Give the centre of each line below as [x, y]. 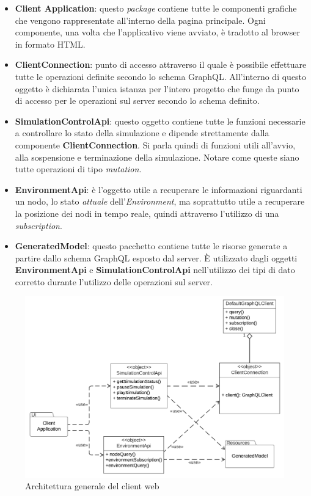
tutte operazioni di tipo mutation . [78, 169]
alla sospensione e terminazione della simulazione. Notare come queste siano [157, 157]
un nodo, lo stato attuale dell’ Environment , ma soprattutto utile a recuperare [160, 201]
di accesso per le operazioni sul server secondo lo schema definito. [137, 100]
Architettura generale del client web [92, 486]
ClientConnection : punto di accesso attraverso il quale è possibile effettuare [161, 64]
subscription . [38, 225]
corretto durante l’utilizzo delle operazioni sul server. [114, 281]
